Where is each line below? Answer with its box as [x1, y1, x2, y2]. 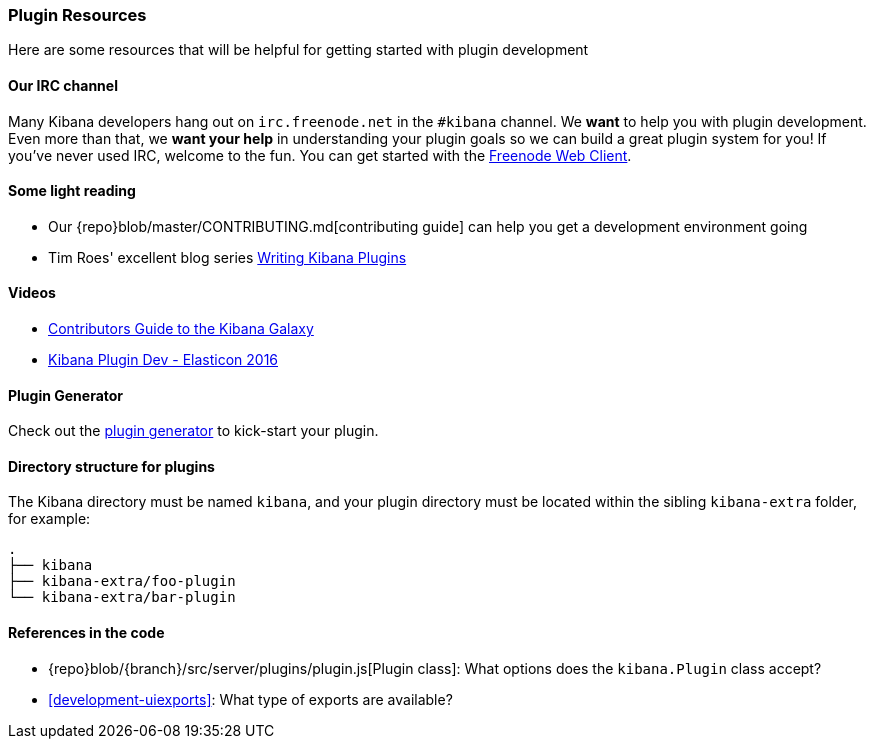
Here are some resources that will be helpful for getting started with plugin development [8, 41, 589, 59]
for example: [8, 510, 91, 528]
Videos [8, 284, 56, 302]
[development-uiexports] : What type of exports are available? [48, 690, 453, 708]
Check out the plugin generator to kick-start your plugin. [8, 422, 379, 440]
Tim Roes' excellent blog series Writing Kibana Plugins [48, 248, 407, 266]
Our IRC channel [8, 76, 118, 94]
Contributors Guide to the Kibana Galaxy [48, 320, 314, 338]
